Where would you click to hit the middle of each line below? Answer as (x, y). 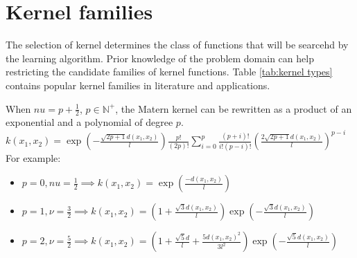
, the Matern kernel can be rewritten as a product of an (234, 108)
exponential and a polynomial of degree (89, 122)
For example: (33, 157)
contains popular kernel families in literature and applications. (138, 85)
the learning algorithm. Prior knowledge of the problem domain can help (160, 58)
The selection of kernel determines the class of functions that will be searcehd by (177, 45)
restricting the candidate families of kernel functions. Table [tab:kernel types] (169, 72)
